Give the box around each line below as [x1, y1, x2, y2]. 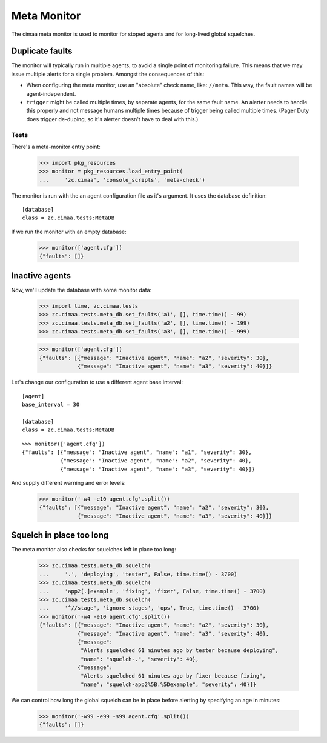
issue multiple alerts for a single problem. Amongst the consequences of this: [11, 70, 205, 78]
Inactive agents [11, 270, 71, 281]
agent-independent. [26, 90, 76, 97]
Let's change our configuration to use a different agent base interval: [11, 379, 183, 386]
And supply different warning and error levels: [11, 479, 127, 487]
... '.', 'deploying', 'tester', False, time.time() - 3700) [39, 570, 237, 578]
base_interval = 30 [22, 401, 80, 408]
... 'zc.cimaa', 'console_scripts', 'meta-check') [39, 176, 205, 183]
